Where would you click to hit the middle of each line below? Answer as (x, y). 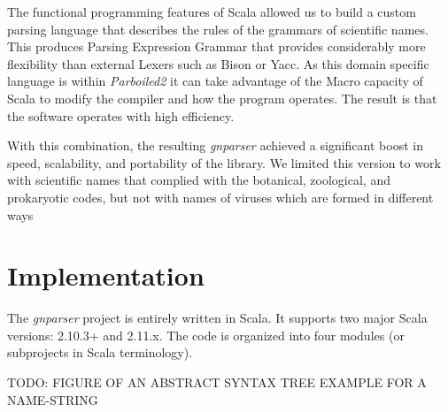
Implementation (106, 275)
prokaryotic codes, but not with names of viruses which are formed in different (220, 197)
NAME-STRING (53, 399)
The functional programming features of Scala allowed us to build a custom (212, 11)
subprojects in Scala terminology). (100, 352)
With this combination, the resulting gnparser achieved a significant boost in (215, 145)
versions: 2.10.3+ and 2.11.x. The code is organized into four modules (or (206, 335)
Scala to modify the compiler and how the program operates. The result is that (222, 98)
